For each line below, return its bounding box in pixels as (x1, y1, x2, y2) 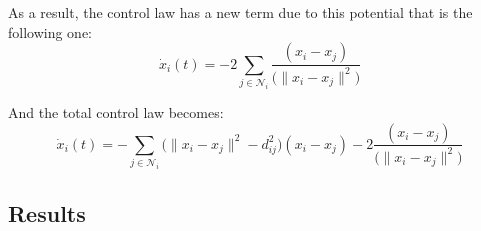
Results (8, 197, 86, 228)
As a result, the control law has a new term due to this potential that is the (8, 2, 473, 22)
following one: (8, 21, 93, 42)
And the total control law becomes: (8, 101, 224, 122)
